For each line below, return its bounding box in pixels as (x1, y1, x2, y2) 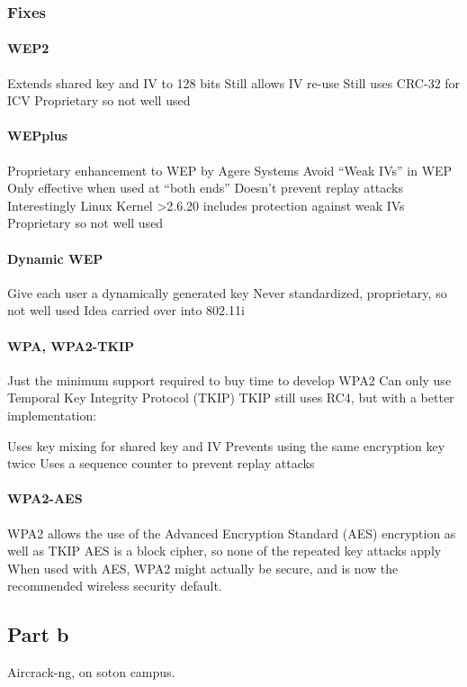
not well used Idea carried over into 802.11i (7, 301, 245, 320)
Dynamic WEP (7, 249, 103, 267)
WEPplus (7, 126, 67, 145)
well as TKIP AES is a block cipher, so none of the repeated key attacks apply (7, 541, 442, 560)
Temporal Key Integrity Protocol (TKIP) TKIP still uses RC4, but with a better (7, 388, 454, 407)
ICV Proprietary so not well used (7, 91, 191, 110)
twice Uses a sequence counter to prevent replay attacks (7, 454, 315, 473)
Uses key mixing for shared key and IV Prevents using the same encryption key (7, 436, 445, 455)
